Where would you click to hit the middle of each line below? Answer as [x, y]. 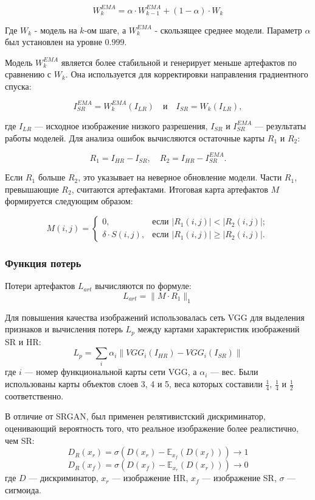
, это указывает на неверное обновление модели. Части [180, 177]
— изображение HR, [150, 478]
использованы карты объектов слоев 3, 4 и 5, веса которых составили [134, 384]
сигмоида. [23, 489]
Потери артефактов [40, 286]
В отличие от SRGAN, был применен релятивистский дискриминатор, [135, 416]
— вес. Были [234, 372]
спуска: [18, 86]
